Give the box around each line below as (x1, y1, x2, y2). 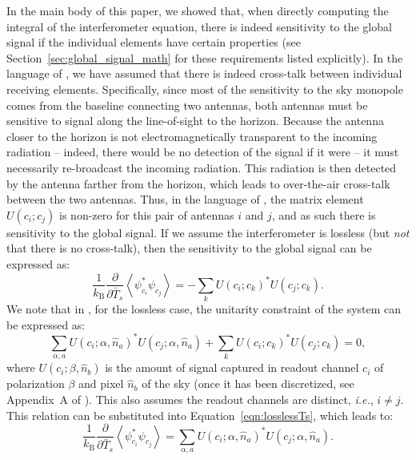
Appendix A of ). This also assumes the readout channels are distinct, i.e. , (6, 390, 374, 407)
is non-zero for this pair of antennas (59, 206, 234, 223)
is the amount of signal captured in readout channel (105, 359, 359, 376)
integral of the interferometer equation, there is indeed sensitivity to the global (6, 18, 392, 34)
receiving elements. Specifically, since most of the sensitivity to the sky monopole (6, 80, 403, 97)
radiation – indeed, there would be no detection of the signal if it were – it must (6, 143, 399, 160)
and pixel (78, 375, 124, 392)
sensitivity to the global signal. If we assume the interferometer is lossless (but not (6, 224, 410, 240)
